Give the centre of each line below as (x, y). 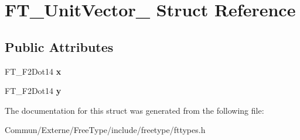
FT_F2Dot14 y (33, 91)
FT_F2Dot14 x (33, 71)
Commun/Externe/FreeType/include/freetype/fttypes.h (105, 130)
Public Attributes (59, 46)
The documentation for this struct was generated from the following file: (134, 110)
